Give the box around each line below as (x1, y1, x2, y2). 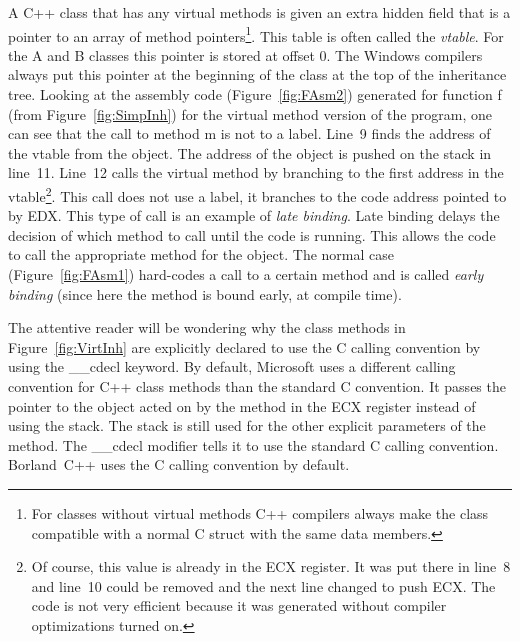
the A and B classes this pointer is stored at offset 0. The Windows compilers (8, 44, 483, 65)
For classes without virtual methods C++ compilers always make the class (31, 502, 489, 523)
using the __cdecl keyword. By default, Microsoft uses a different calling (8, 356, 456, 377)
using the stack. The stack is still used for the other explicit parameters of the (8, 415, 486, 436)
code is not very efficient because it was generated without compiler (31, 595, 447, 616)
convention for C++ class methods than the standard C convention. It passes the (8, 376, 506, 396)
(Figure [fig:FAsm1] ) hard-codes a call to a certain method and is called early (8, 264, 484, 285)
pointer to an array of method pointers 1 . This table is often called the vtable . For (8, 22, 504, 46)
